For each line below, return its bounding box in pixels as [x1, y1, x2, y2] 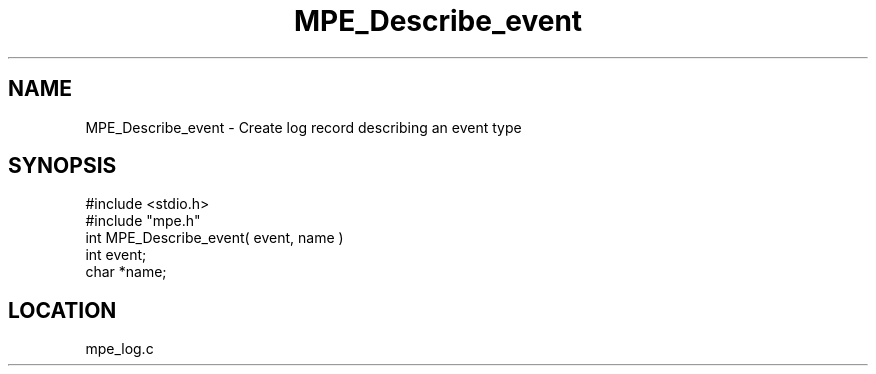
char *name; [85, 263, 167, 281]
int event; [85, 246, 147, 264]
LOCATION [8, 297, 117, 323]
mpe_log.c [85, 340, 154, 358]
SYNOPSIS [8, 153, 117, 179]
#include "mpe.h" [85, 212, 201, 230]
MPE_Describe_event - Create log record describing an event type [85, 118, 522, 136]
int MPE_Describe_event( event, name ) [85, 229, 344, 247]
